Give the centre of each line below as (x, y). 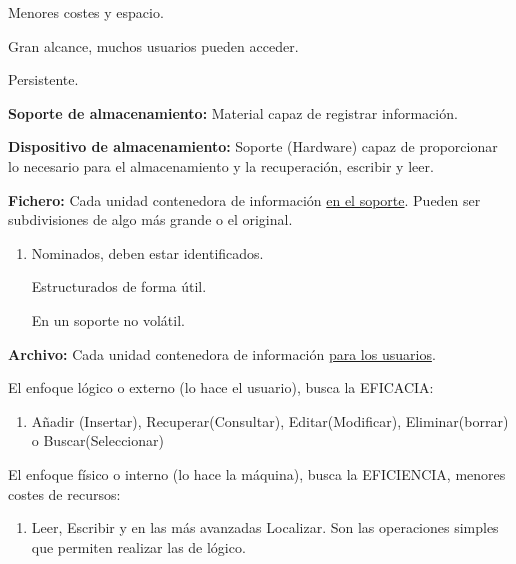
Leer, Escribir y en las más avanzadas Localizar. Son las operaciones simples (265, 527)
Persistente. (43, 79)
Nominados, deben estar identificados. (147, 252)
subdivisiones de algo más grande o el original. (150, 219)
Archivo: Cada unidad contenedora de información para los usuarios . (222, 353)
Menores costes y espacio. (86, 12)
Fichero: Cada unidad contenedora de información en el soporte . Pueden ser (244, 199)
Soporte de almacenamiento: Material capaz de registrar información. (233, 112)
